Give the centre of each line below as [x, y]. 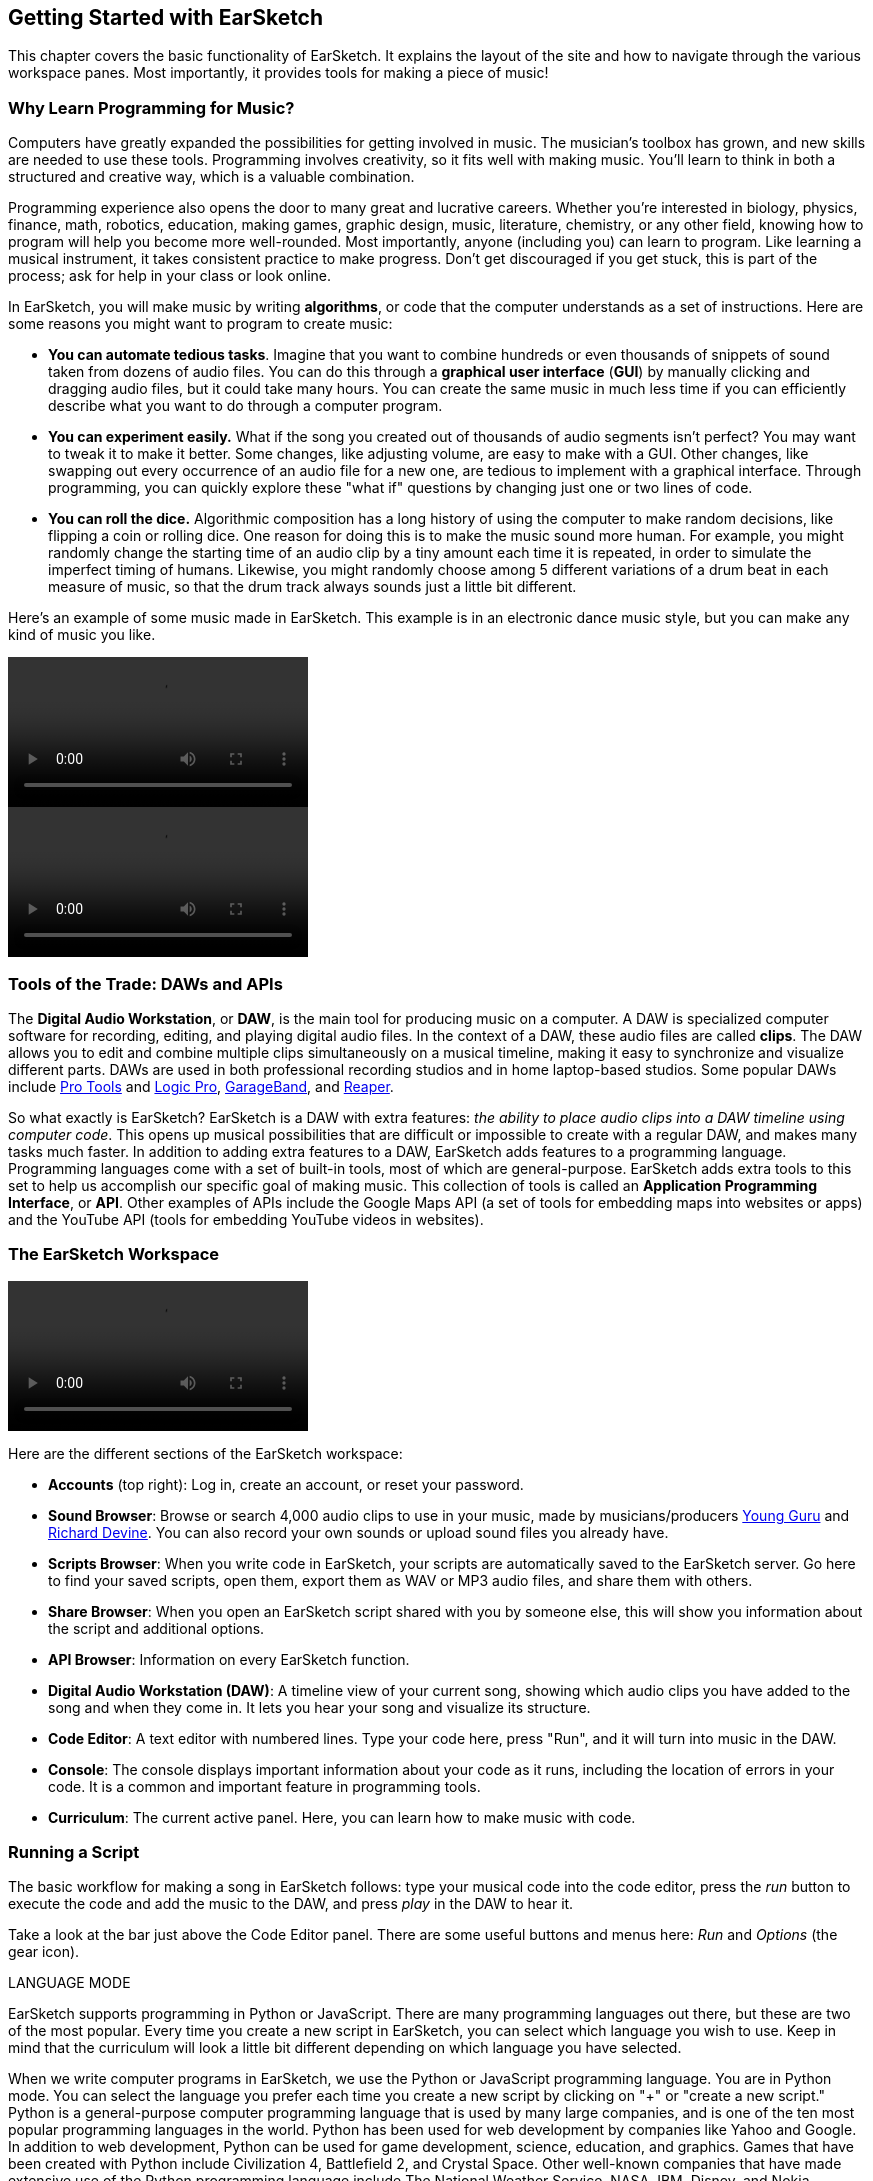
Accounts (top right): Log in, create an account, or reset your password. [286, 1484]
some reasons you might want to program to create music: [200, 324]
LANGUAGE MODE [69, 1983]
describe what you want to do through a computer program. [245, 406]
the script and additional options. [156, 1628]
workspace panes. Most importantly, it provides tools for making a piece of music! [278, 73]
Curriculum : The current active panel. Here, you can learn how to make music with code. [342, 1817]
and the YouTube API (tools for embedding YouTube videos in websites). [246, 1219]
